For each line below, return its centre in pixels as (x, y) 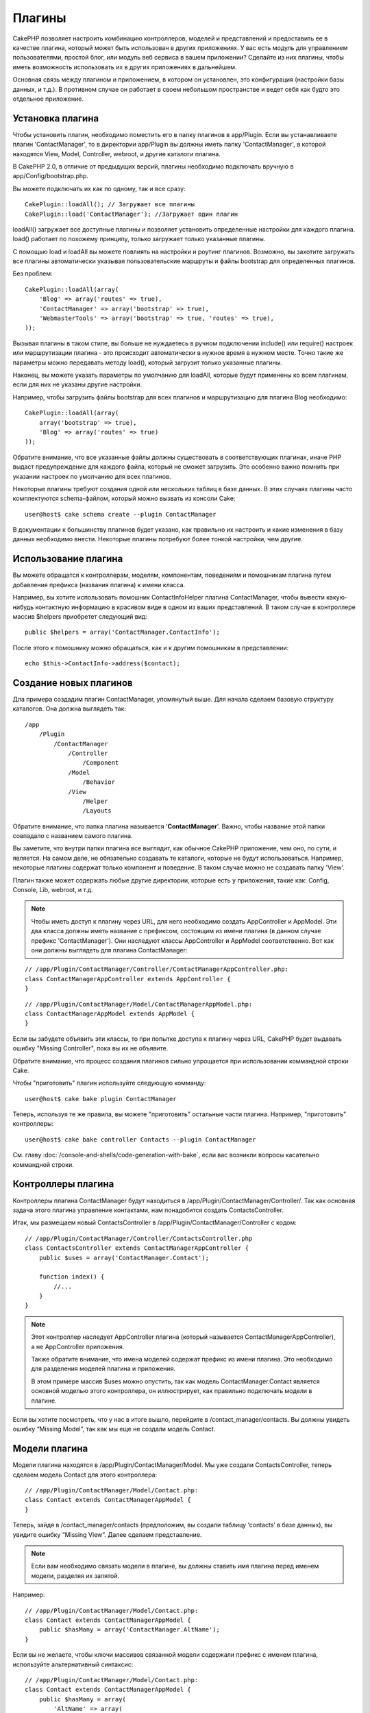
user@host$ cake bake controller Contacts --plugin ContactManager (140, 1139)
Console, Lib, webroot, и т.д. (53, 890)
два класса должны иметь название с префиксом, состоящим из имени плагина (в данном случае (176, 931)
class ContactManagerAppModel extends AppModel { (110, 1013)
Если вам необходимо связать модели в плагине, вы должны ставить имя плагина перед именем (175, 1566)
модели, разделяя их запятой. (75, 1575)
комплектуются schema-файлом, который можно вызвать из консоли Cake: (124, 498)
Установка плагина (56, 118)
